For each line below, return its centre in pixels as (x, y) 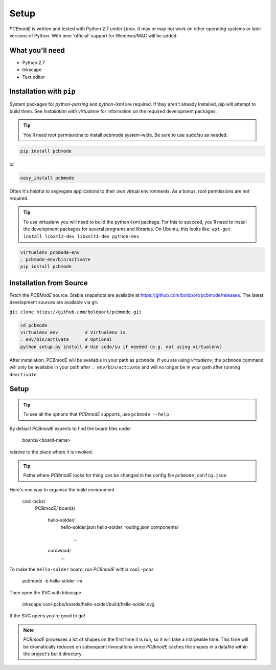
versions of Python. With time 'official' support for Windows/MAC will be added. (94, 35)
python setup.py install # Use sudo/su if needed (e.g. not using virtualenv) (121, 347)
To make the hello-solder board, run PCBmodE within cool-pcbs (82, 569)
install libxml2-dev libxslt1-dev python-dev (81, 236)
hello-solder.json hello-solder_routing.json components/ (120, 527)
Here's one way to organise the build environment (62, 489)
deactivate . (24, 374)
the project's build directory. (53, 654)
